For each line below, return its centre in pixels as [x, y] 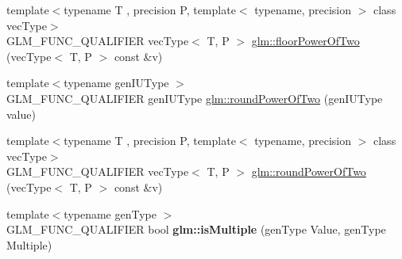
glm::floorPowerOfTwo [305, 41]
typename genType [110, 213]
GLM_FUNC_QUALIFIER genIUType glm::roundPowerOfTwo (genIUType [195, 98]
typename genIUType [116, 83]
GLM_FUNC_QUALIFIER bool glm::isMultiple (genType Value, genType [196, 229]
